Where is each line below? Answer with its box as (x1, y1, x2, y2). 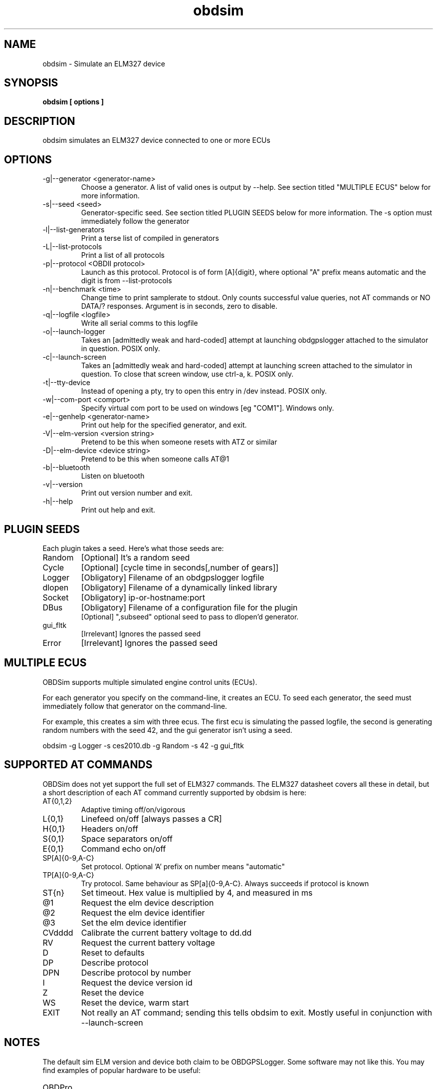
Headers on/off (81, 823, 138, 834)
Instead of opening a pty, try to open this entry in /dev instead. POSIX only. (81, 387, 327, 396)
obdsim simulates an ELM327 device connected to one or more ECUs (42, 136, 270, 145)
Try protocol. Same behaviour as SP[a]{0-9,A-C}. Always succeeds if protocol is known (81, 879, 369, 888)
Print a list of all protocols (81, 251, 165, 260)
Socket (42, 592, 69, 602)
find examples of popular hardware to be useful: (42, 1066, 201, 1075)
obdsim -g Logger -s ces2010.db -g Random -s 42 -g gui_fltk (42, 741, 244, 750)
